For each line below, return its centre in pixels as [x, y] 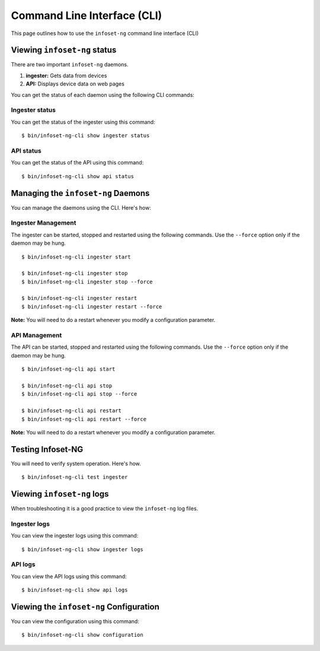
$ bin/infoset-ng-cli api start [68, 369]
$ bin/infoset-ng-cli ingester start [76, 257]
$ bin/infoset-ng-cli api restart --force [84, 419]
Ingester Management [44, 223]
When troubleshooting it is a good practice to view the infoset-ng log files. [105, 508]
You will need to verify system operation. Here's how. [76, 463]
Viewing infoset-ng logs [60, 494]
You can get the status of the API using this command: [77, 163]
